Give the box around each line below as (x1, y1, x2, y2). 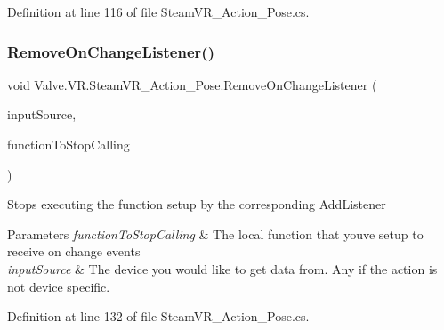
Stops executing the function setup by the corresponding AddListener (7, 195, 386, 213)
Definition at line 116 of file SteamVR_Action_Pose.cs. (7, 3, 310, 20)
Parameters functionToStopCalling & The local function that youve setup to (7, 224, 424, 243)
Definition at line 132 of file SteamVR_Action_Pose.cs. (7, 307, 310, 326)
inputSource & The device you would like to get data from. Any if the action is (7, 259, 438, 278)
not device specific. (7, 277, 110, 295)
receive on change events (7, 242, 141, 261)
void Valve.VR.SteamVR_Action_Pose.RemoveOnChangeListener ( (7, 75, 377, 93)
